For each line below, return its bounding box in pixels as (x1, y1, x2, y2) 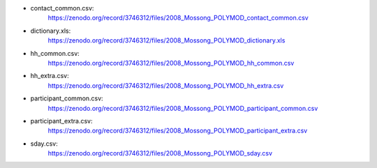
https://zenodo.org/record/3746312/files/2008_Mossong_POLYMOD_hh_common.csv (47, 59, 295, 67)
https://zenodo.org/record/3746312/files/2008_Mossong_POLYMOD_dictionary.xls (47, 36, 286, 45)
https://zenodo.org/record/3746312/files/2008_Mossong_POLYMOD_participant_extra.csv (47, 126, 308, 135)
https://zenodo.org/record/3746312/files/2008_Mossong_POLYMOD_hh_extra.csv (47, 81, 284, 90)
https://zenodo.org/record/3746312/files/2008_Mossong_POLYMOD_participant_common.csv (47, 104, 318, 112)
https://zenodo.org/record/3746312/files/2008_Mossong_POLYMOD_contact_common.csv (47, 14, 309, 22)
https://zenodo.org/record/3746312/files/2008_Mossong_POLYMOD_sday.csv (47, 149, 272, 158)
